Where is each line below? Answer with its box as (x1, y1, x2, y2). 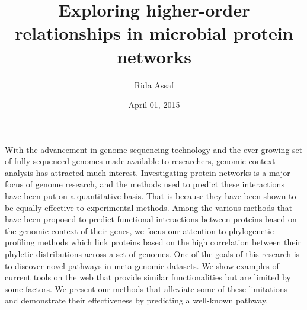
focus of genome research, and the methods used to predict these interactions (5, 178, 284, 190)
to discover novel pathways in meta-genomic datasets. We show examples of (5, 259, 279, 271)
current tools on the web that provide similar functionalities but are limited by (5, 271, 291, 283)
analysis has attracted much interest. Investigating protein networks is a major (5, 166, 290, 178)
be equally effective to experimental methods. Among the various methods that (5, 201, 293, 213)
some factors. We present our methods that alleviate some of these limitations (5, 282, 287, 295)
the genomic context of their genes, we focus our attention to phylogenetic (5, 224, 274, 237)
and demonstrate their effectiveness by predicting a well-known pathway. (5, 294, 268, 306)
